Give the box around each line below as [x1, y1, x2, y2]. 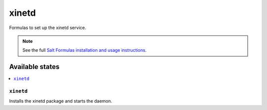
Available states [9, 63, 60, 71]
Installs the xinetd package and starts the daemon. [9, 98, 112, 104]
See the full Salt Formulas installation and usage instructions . [22, 47, 147, 53]
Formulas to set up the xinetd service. [9, 25, 87, 31]
